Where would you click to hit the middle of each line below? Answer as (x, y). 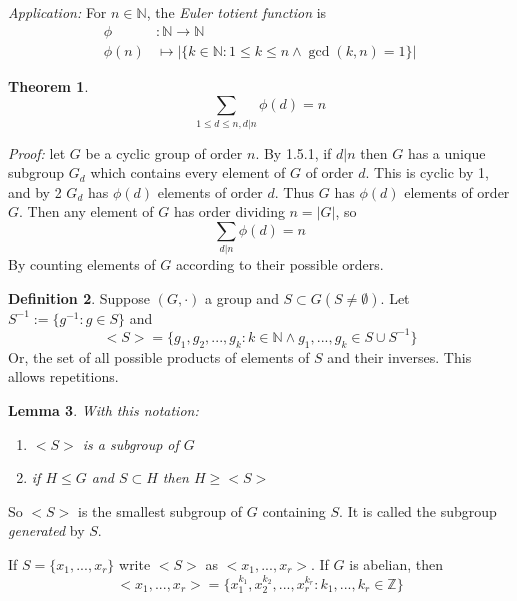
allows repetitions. (63, 376)
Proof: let (37, 152)
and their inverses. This (399, 356)
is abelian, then (396, 563)
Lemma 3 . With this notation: (103, 409)
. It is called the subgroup (418, 510)
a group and (241, 297)
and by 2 (35, 191)
